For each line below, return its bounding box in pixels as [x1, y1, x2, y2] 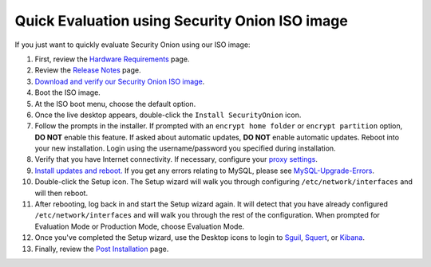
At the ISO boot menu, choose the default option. [34, 99, 196, 108]
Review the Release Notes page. [34, 65, 141, 75]
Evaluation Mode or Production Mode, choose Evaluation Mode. [34, 222, 245, 231]
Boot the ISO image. [34, 88, 101, 97]
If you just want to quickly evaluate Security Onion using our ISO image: [14, 40, 251, 49]
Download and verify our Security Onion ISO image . [34, 77, 205, 86]
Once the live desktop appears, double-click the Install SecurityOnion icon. [34, 110, 302, 120]
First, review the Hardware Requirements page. [34, 54, 190, 64]
